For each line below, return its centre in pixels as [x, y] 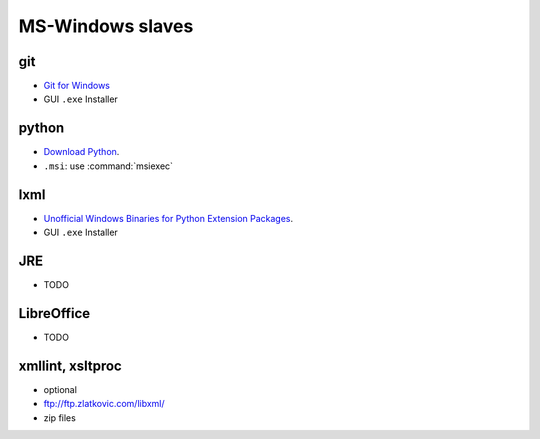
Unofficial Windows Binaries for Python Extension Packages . [168, 218]
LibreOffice [54, 313]
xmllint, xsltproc [70, 365]
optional [60, 389]
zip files [60, 417]
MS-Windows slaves [106, 26]
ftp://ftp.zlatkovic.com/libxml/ [104, 404]
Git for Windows [76, 86]
